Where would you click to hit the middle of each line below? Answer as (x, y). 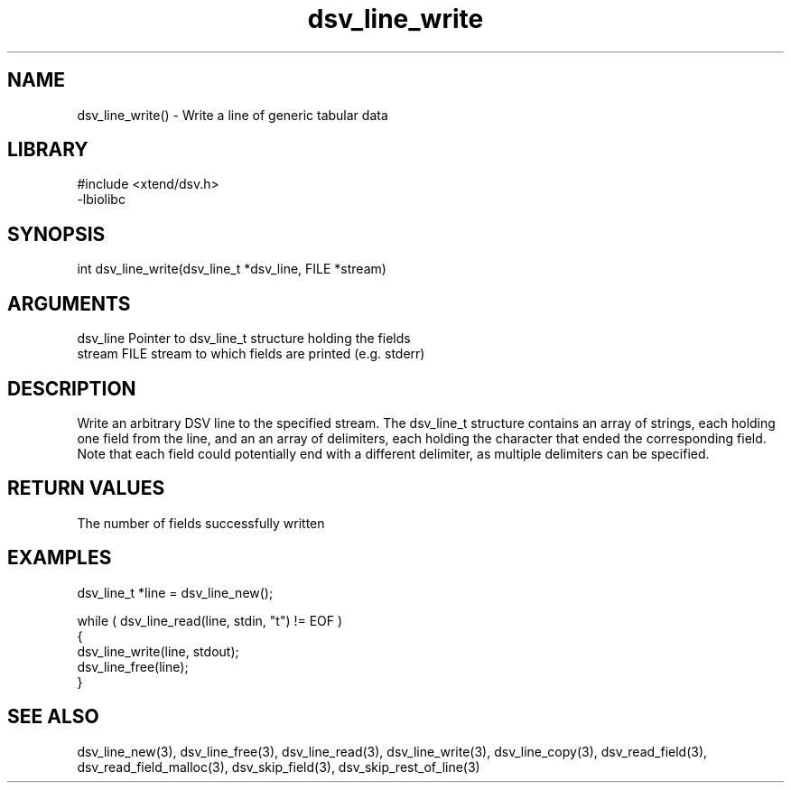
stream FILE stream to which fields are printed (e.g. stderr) (251, 354)
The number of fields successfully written (201, 523)
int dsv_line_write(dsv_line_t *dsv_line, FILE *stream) (232, 269)
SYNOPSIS (56, 234)
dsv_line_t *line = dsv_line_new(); (175, 592)
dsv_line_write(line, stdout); (158, 651)
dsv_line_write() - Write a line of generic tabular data (233, 115)
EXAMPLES (60, 558)
